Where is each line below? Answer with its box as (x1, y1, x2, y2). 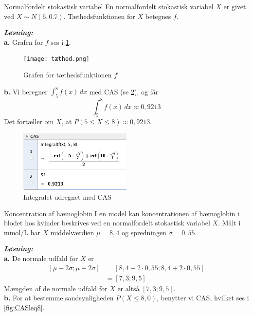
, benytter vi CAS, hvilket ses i (157, 293, 249, 303)
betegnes (145, 11, 171, 21)
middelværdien (50, 227, 94, 237)
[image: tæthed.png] (23, 56, 90, 63)
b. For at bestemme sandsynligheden (4, 293, 114, 303)
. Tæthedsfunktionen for (63, 11, 135, 21)
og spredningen (121, 227, 166, 237)
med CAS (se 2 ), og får (89, 86, 159, 96)
